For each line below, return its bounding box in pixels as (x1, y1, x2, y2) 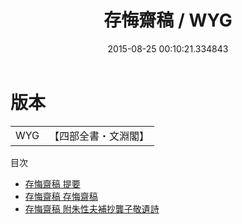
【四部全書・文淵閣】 (49, 129, 150, 143)
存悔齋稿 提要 (24, 177, 81, 190)
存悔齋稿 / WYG (103, 9, 233, 32)
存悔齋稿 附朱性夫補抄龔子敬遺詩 (24, 202, 160, 215)
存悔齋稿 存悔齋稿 (24, 190, 98, 202)
